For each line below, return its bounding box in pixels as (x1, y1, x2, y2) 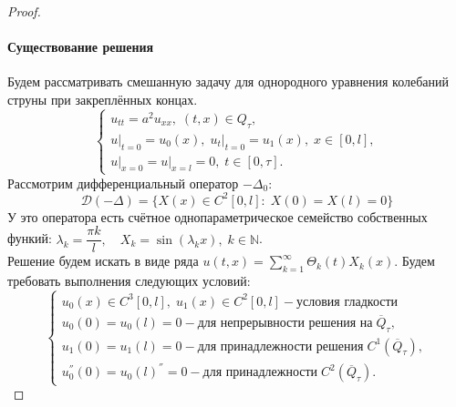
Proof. (7, 2, 41, 20)
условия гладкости (296, 295, 399, 309)
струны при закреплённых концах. (7, 89, 198, 108)
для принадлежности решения (197, 340, 364, 353)
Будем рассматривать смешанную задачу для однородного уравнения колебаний (7, 72, 449, 91)
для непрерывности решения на (197, 316, 373, 330)
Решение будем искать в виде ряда (7, 251, 199, 270)
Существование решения (7, 37, 154, 56)
